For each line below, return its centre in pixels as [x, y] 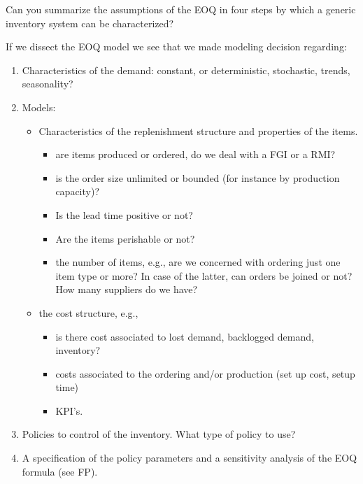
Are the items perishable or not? [125, 238]
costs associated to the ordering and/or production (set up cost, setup [205, 373]
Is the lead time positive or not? [124, 214]
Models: [39, 107]
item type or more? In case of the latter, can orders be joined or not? [204, 275]
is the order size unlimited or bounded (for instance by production [198, 177]
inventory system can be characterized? [90, 23]
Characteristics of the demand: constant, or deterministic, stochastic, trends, [186, 70]
